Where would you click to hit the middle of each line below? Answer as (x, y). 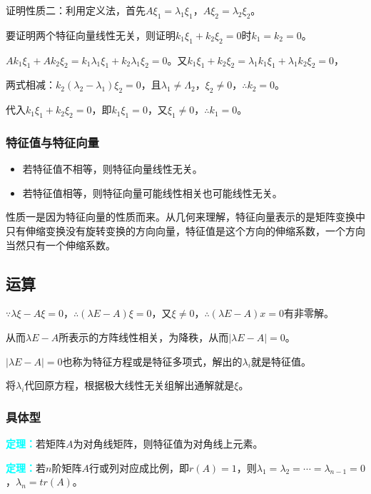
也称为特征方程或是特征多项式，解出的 (152, 361)
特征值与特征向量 (52, 142)
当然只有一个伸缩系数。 (61, 245)
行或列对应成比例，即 (139, 467)
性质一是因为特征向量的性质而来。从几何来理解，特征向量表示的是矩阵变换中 (185, 217)
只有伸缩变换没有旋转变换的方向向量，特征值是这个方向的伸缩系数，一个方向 (185, 230)
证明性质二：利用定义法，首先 (76, 10)
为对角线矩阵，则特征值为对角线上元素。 (168, 443)
